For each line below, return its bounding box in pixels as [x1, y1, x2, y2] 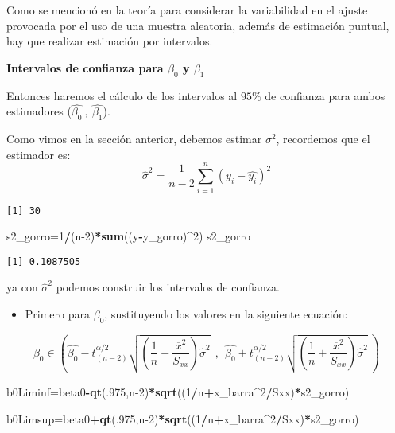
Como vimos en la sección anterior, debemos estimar [6, 131, 262, 147]
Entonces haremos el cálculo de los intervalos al [6, 87, 238, 103]
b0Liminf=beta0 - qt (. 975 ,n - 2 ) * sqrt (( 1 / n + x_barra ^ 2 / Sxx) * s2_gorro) [6, 384, 350, 400]
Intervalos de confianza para [6, 59, 164, 76]
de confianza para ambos [265, 87, 385, 103]
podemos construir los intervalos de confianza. [56, 279, 280, 295]
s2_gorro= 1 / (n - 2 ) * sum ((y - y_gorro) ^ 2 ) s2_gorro [6, 228, 250, 244]
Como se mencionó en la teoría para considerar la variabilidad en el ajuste [6, 2, 368, 18]
